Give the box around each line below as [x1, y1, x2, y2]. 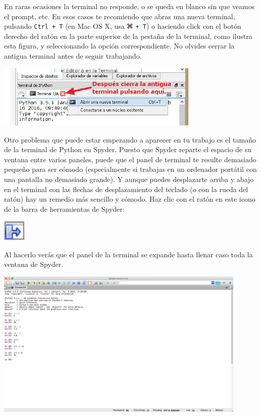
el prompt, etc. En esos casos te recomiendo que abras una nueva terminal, [4, 11, 235, 21]
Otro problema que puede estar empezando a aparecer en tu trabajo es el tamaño [4, 134, 256, 145]
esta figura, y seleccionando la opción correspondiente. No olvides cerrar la [4, 40, 235, 51]
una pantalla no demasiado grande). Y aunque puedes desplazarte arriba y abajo [4, 173, 254, 184]
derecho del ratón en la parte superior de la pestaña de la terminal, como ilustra [4, 30, 252, 41]
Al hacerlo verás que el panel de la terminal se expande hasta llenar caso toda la [4, 249, 253, 259]
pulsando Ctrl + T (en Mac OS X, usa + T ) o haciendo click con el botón [4, 21, 241, 31]
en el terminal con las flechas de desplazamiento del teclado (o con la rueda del [4, 183, 248, 194]
